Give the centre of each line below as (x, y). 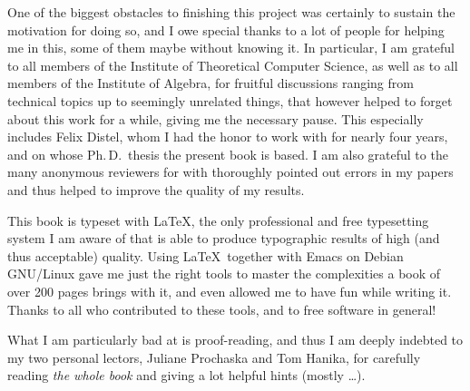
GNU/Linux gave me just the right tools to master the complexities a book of (224, 274)
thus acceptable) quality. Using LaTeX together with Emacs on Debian (206, 255)
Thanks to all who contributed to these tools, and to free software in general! (222, 309)
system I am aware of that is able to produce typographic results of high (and (224, 238)
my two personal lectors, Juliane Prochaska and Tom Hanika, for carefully (214, 357)
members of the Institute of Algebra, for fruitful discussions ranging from (211, 83)
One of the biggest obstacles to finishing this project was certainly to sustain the (231, 12)
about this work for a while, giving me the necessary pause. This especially (215, 118)
